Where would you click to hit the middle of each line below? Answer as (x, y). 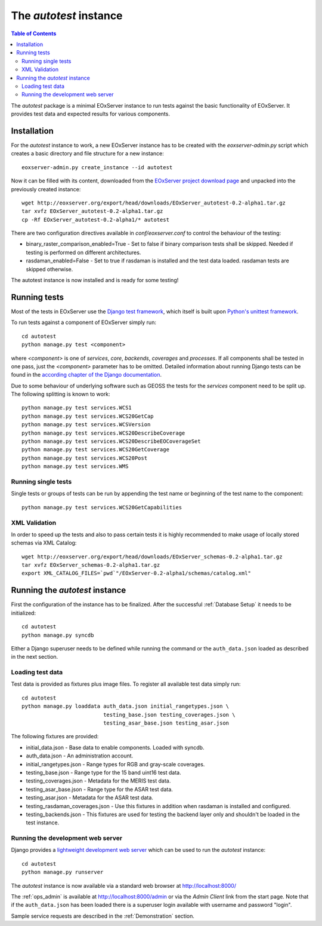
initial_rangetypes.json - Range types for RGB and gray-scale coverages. (115, 764)
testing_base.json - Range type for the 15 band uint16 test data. (103, 772)
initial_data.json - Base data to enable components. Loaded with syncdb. (115, 747)
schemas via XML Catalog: (44, 543)
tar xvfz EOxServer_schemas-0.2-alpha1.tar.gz (91, 565)
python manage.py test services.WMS (75, 467)
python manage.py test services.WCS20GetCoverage (96, 450)
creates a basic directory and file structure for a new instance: (87, 154)
